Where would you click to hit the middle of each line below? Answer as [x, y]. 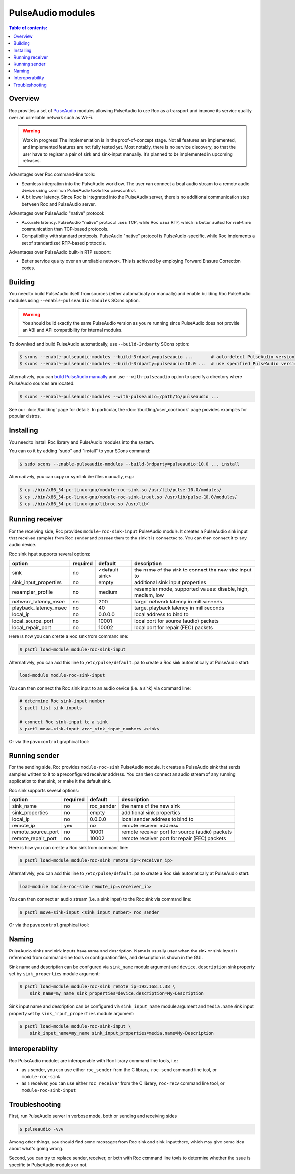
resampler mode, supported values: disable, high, [192, 589]
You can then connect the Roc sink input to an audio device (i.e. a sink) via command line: [100, 688]
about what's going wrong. [36, 1149]
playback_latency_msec [40, 608]
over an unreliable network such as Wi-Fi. [51, 117]
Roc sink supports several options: [44, 790]
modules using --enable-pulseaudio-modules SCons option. [74, 301]
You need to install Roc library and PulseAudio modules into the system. [82, 442]
